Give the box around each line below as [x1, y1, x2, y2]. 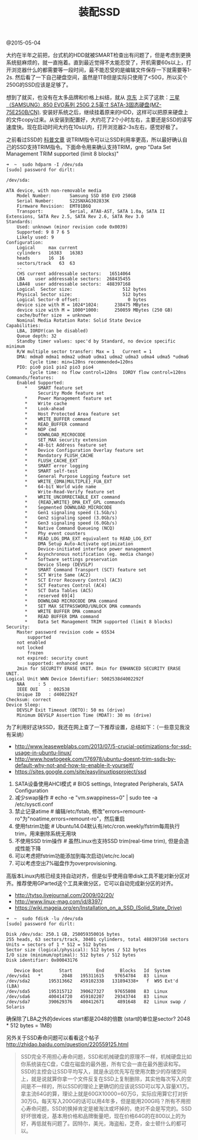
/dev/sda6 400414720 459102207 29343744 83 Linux [6, 994, 168, 1000]
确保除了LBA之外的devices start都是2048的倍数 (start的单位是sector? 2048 [6, 1015, 190, 1022]
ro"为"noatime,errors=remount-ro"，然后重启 [14, 815, 125, 822]
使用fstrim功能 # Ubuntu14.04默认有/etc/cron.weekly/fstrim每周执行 [14, 823, 180, 830]
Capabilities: [6, 323, 41, 329]
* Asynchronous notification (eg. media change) [24, 552, 155, 558]
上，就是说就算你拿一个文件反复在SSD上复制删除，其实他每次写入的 [20, 1075, 187, 1082]
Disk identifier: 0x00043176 [6, 957, 78, 964]
